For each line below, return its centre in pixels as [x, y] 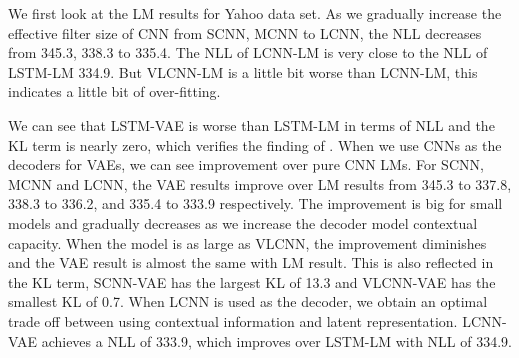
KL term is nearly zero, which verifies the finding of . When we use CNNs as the [255, 144]
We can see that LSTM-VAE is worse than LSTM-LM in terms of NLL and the [251, 124]
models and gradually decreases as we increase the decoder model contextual [243, 222]
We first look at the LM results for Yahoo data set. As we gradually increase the [255, 13]
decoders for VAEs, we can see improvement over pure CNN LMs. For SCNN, [246, 164]
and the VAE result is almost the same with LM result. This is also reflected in [251, 262]
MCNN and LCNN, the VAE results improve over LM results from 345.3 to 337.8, [260, 183]
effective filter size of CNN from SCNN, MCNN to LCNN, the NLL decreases [245, 32]
